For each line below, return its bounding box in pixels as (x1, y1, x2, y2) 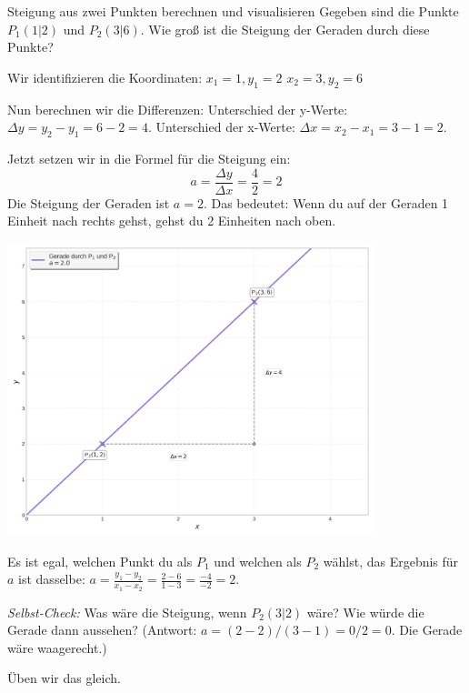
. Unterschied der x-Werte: (147, 117, 295, 136)
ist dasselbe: (18, 569, 85, 588)
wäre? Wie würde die (306, 602, 424, 621)
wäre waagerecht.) (7, 638, 107, 657)
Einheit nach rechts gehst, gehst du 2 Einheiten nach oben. (7, 211, 336, 230)
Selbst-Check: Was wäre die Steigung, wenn (7, 602, 247, 621)
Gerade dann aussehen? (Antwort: (7, 620, 197, 639)
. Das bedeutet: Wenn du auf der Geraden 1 (203, 193, 449, 212)
